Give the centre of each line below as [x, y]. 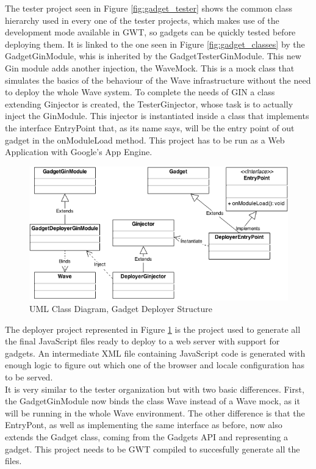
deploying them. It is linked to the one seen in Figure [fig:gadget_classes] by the [155, 44]
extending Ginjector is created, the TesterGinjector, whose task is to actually [149, 104]
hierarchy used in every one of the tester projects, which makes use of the [142, 20]
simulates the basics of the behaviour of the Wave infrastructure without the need [158, 80]
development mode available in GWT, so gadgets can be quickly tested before [150, 32]
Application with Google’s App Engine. [79, 152]
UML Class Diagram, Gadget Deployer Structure [121, 309]
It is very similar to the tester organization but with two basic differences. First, [155, 389]
